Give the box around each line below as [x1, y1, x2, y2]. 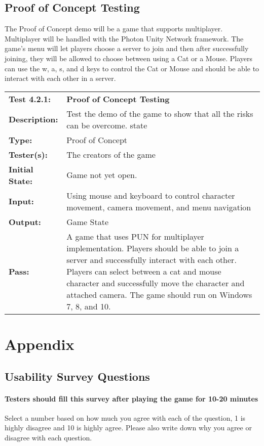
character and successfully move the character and [66, 277, 245, 289]
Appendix [5, 333, 74, 354]
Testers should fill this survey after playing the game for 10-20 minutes [5, 393, 258, 404]
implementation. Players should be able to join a [66, 242, 239, 254]
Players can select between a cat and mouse [66, 265, 221, 277]
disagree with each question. [5, 432, 92, 442]
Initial [9, 163, 33, 175]
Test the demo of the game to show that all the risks [66, 107, 253, 119]
